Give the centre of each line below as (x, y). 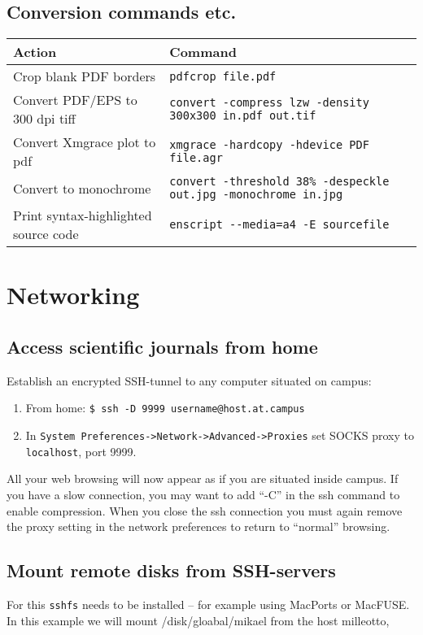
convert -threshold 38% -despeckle (279, 182)
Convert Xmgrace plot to (85, 142)
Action (35, 52)
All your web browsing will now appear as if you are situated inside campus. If (203, 478)
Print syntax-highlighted (83, 215)
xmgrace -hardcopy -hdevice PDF (269, 145)
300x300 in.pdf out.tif (243, 116)
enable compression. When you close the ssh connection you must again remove (205, 510)
